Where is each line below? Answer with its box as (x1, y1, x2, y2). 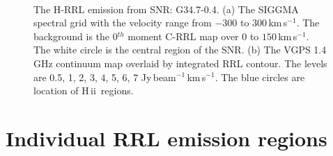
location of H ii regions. (33, 83, 134, 98)
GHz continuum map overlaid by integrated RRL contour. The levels (33, 55, 327, 70)
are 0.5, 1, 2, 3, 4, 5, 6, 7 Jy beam (33, 69, 176, 84)
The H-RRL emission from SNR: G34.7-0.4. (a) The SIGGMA (33, 1, 299, 16)
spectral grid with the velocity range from (33, 15, 212, 30)
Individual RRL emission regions (6, 123, 327, 152)
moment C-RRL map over (127, 28, 239, 43)
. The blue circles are (215, 69, 305, 84)
